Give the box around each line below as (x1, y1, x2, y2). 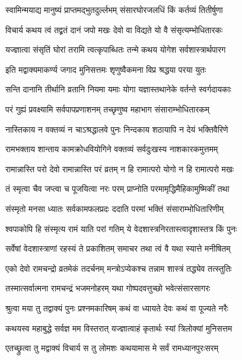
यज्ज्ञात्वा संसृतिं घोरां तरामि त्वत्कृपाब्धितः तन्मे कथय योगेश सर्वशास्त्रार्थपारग (5, 43, 226, 56)
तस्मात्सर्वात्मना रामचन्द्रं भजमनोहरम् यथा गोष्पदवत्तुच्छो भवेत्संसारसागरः (5, 282, 211, 294)
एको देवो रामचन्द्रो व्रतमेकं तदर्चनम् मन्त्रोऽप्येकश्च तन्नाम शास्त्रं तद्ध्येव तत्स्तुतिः (5, 262, 232, 274)
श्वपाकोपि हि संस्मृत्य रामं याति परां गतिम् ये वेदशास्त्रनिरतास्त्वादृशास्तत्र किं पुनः (5, 222, 237, 234)
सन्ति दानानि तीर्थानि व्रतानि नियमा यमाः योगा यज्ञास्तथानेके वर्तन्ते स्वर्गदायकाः (5, 83, 231, 95)
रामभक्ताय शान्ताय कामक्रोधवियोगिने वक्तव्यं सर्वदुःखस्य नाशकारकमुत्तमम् (5, 143, 218, 155)
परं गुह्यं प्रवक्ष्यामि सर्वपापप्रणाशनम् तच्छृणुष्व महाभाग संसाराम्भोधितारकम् (5, 102, 210, 115)
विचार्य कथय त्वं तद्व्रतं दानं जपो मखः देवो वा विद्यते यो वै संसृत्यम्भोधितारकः (5, 23, 223, 36)
